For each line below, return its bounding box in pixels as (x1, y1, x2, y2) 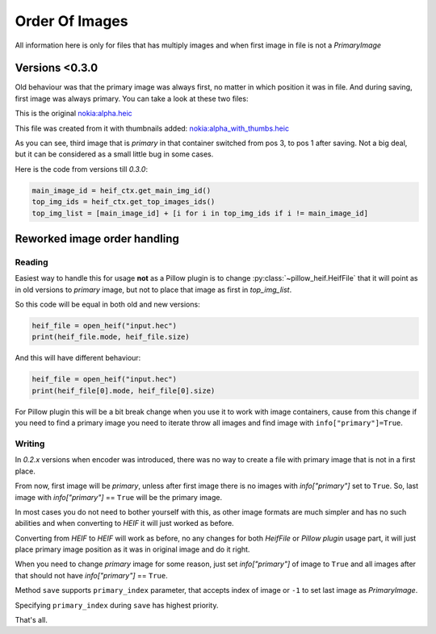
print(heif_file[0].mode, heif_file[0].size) (31, 386, 216, 395)
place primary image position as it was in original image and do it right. (15, 544, 250, 554)
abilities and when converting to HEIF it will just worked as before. (15, 519, 234, 528)
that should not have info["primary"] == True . (15, 570, 169, 580)
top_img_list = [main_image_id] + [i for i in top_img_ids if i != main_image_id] (31, 208, 369, 218)
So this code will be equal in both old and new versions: (15, 299, 201, 310)
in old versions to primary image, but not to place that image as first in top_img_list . (15, 285, 292, 294)
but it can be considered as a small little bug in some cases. (15, 149, 214, 159)
